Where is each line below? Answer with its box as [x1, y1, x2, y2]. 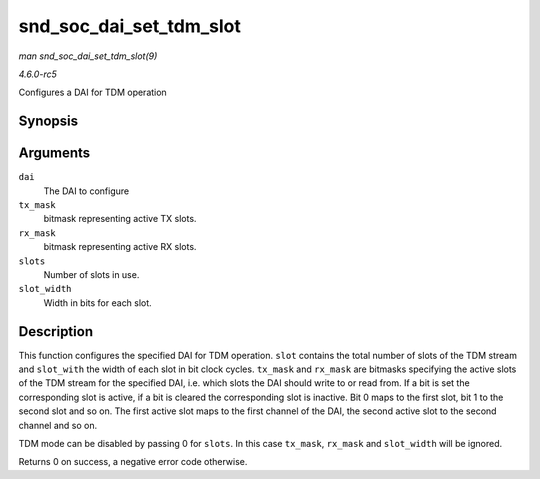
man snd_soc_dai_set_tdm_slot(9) [18, 50, 158, 62]
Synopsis [18, 113, 79, 130]
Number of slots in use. [43, 268, 140, 280]
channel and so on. [18, 419, 98, 431]
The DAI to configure [43, 185, 130, 197]
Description [18, 323, 94, 340]
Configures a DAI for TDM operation [18, 86, 167, 99]
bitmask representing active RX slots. [43, 241, 197, 253]
